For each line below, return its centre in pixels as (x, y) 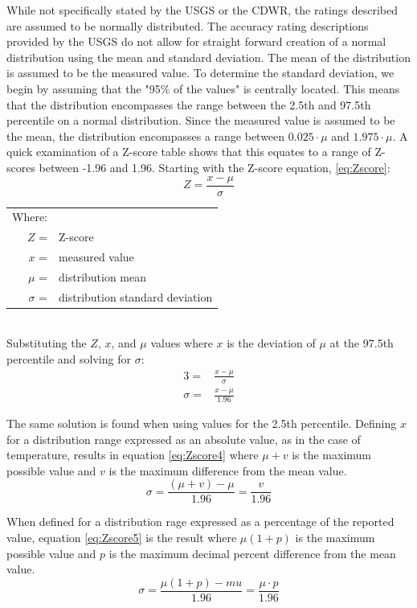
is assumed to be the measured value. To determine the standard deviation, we (200, 73)
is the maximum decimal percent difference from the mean (252, 553)
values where (182, 343)
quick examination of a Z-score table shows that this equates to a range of (189, 152)
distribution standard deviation (136, 296)
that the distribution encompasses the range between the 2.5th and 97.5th (189, 104)
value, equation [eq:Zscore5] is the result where (122, 537)
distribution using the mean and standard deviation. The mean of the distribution (208, 57)
